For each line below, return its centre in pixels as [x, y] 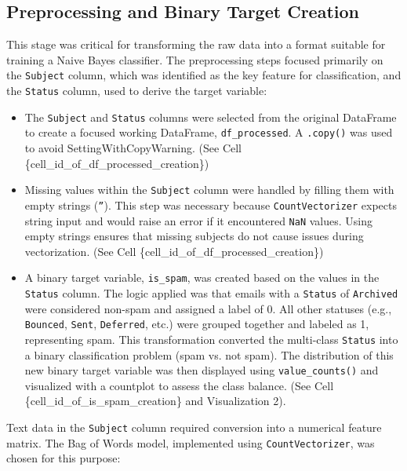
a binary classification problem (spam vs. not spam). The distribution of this [209, 354]
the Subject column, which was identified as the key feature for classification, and [204, 75]
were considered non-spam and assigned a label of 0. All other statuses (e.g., [208, 308]
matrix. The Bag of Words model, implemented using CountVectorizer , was [191, 442]
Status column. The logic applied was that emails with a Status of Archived [211, 293]
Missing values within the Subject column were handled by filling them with [209, 190]
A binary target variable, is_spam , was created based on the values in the [202, 277]
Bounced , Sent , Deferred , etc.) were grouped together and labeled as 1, [197, 324]
